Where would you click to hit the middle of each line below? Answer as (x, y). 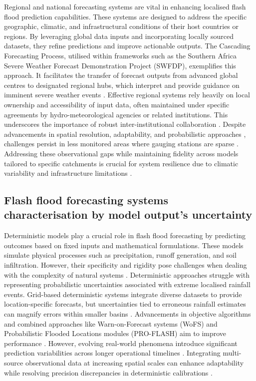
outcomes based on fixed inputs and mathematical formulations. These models (124, 245)
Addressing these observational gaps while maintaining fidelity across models (121, 153)
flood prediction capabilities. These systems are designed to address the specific (126, 16)
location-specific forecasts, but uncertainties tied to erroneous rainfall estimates (125, 304)
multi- (232, 353)
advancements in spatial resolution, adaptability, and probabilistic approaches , (125, 134)
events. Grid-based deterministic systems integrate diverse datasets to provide (123, 294)
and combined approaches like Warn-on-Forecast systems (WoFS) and (111, 323)
